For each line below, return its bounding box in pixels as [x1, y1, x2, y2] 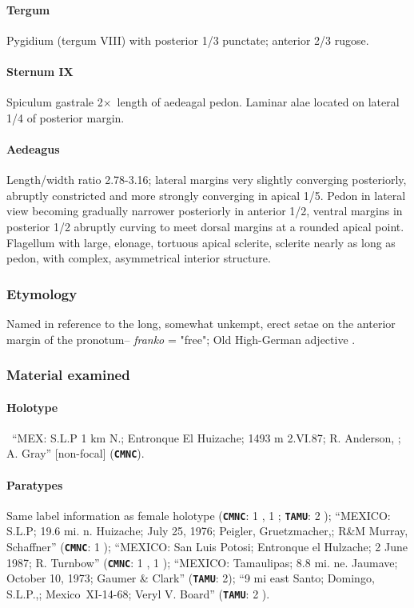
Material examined [6, 365, 130, 385]
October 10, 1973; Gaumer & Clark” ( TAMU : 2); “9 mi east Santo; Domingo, [6, 570, 375, 586]
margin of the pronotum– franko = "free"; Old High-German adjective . [6, 330, 356, 347]
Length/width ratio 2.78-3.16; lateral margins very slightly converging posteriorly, [6, 171, 407, 188]
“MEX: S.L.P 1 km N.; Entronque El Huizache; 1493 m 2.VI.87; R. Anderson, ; [11, 429, 401, 446]
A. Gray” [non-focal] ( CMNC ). [6, 445, 145, 462]
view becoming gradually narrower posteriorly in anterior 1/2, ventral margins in [6, 202, 403, 219]
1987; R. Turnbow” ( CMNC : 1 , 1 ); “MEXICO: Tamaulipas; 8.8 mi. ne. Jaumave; [6, 554, 398, 570]
